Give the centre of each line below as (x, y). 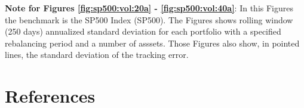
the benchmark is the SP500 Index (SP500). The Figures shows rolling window (149, 19)
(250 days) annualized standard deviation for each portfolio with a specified (143, 31)
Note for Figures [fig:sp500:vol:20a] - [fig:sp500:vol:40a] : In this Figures (149, 8)
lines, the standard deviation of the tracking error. (97, 55)
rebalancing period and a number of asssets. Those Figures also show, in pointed (152, 43)
